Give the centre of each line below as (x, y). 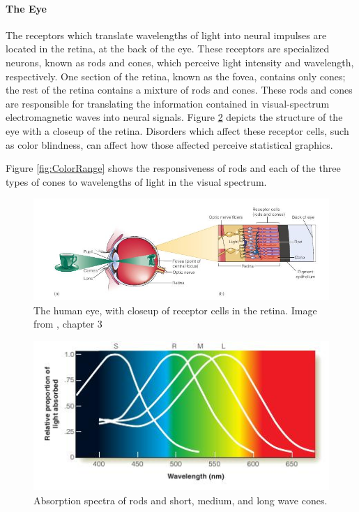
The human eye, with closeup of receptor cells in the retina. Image (175, 310)
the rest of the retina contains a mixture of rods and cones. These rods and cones (179, 90)
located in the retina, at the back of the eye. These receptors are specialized (168, 49)
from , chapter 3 (68, 324)
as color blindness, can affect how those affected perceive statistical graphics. (169, 144)
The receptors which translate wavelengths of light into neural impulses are (166, 35)
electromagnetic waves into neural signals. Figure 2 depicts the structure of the (174, 117)
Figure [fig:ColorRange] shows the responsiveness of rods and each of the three (173, 168)
